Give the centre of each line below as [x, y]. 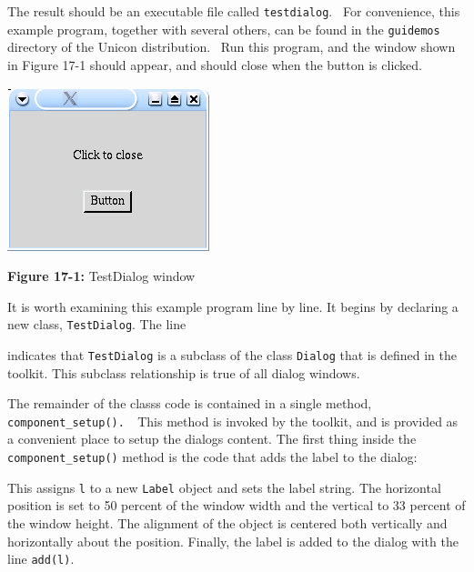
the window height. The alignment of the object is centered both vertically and [227, 522]
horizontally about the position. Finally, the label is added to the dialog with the [233, 541]
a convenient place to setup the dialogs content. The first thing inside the [212, 439]
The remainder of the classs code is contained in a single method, [190, 403]
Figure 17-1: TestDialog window [101, 276]
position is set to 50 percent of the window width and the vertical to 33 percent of [237, 505]
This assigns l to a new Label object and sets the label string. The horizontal [224, 487]
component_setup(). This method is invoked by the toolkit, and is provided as [233, 421]
